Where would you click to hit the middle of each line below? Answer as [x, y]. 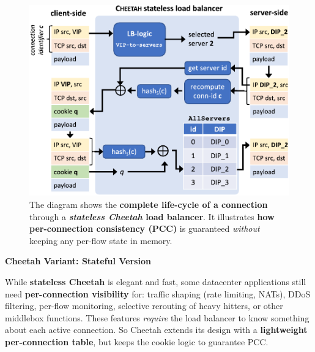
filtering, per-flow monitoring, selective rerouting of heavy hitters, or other [144, 306]
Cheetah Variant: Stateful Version [78, 261]
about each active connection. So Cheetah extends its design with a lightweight [156, 330]
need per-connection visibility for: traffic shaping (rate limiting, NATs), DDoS [158, 293]
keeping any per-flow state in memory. [101, 240]
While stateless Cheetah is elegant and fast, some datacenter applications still [156, 282]
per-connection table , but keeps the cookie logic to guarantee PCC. [137, 341]
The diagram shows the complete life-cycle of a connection [149, 205]
